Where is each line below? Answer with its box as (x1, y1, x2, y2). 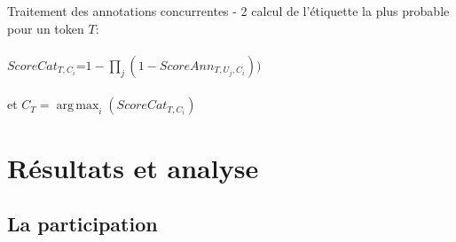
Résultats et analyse (7, 149, 259, 185)
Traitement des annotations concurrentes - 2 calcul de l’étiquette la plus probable (7, 2, 450, 20)
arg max (56, 99, 99, 113)
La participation (7, 210, 158, 238)
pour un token (7, 19, 84, 37)
